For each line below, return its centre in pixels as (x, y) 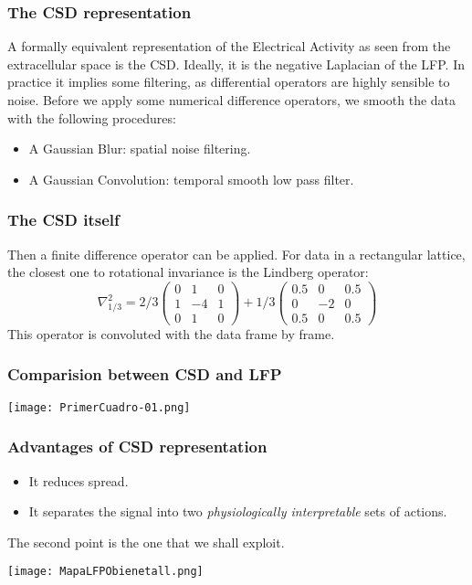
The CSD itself (63, 220)
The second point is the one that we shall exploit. (146, 542)
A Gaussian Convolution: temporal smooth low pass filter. (191, 179)
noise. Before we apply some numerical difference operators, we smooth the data (232, 100)
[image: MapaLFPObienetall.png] (105, 572)
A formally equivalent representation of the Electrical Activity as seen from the (229, 46)
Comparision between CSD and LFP (145, 374)
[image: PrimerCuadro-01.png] (99, 407)
